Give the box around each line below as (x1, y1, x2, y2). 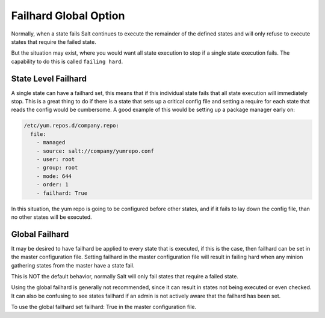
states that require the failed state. (11, 38, 96, 45)
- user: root (36, 156, 75, 162)
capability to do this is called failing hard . (11, 58, 123, 65)
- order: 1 (36, 181, 69, 188)
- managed (36, 139, 66, 146)
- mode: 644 (36, 173, 72, 180)
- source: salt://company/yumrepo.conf (36, 147, 155, 154)
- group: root (36, 164, 78, 171)
